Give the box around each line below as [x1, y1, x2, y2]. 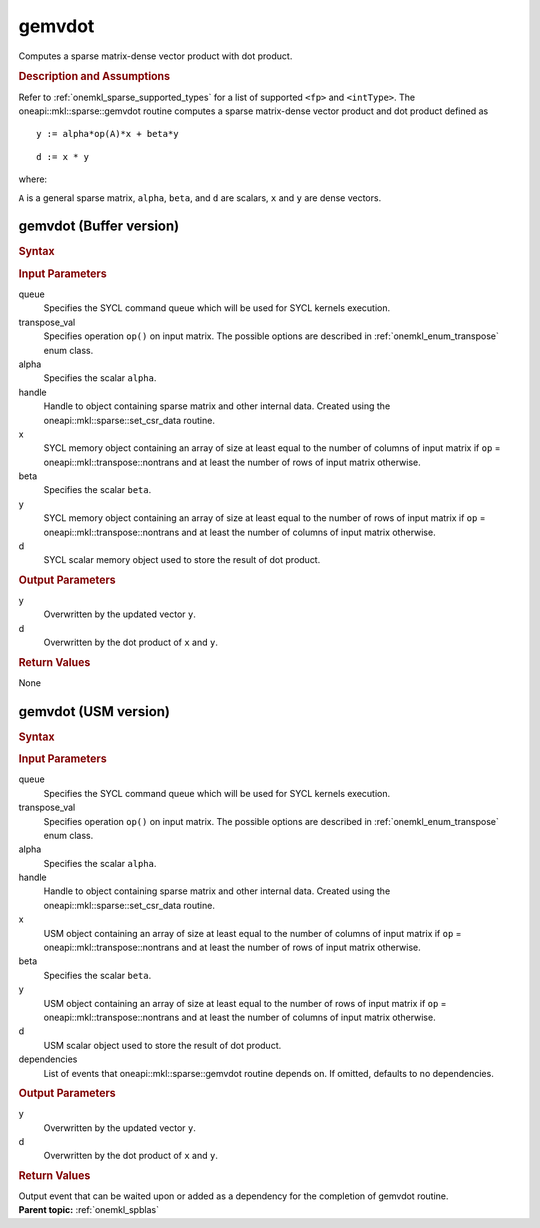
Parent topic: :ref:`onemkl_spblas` [18, 1204, 160, 1216]
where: [18, 173, 48, 185]
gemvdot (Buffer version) [18, 218, 180, 235]
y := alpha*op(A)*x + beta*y [36, 128, 179, 140]
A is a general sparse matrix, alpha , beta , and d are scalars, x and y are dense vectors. [18, 191, 382, 204]
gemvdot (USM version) [18, 703, 170, 720]
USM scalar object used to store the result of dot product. [43, 1039, 282, 1051]
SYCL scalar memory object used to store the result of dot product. [43, 554, 321, 566]
